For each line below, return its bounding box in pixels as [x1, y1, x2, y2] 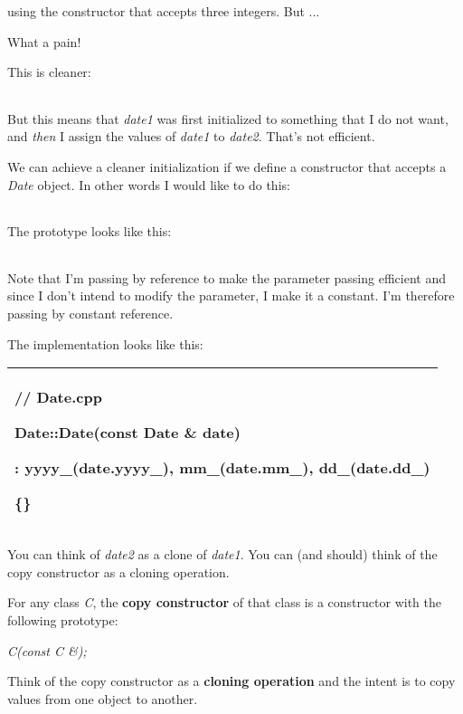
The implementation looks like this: [7, 334, 203, 353]
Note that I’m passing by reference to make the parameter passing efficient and [7, 268, 446, 287]
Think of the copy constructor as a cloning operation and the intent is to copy [7, 671, 456, 690]
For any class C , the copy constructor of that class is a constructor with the [7, 593, 441, 612]
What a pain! [7, 32, 81, 51]
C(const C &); [7, 641, 87, 660]
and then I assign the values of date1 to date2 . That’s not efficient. [7, 127, 375, 146]
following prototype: [7, 610, 118, 629]
